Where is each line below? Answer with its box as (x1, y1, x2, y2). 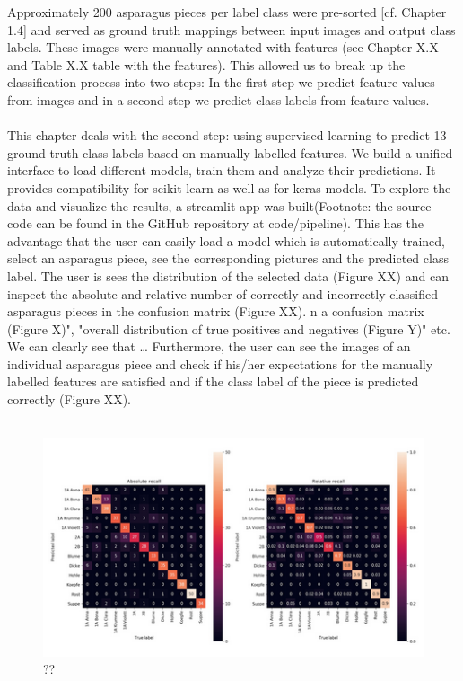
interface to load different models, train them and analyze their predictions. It (7, 161, 436, 180)
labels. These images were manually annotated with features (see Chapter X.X (7, 38, 439, 57)
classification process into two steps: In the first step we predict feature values (7, 73, 435, 92)
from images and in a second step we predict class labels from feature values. (7, 90, 430, 109)
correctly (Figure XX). (7, 390, 131, 409)
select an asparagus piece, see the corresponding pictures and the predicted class (7, 249, 449, 268)
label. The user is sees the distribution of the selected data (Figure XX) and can (7, 266, 449, 285)
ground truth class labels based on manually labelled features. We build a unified (7, 143, 453, 162)
